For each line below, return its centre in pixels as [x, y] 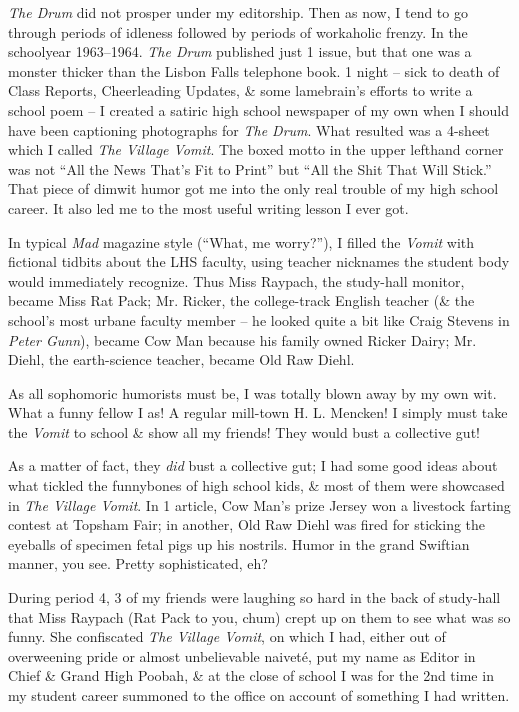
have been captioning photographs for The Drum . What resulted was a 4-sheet [249, 129]
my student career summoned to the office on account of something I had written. [259, 695]
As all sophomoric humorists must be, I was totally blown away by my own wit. [252, 392]
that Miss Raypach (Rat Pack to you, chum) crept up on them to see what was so [259, 616]
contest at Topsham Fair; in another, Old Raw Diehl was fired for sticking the [247, 524]
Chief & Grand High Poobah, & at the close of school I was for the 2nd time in [251, 675]
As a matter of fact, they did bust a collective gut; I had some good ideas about [253, 465]
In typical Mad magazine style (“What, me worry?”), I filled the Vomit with [241, 241]
